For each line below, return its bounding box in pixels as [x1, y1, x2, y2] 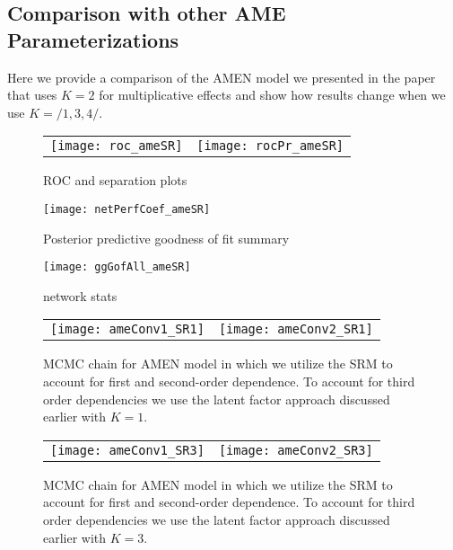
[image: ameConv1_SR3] [50, 442, 205, 457]
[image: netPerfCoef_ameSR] [43, 202, 211, 216]
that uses [7, 85, 57, 104]
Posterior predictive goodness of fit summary [43, 228, 290, 247]
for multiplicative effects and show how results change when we [99, 85, 446, 104]
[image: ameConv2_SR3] [218, 442, 373, 457]
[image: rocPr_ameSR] [196, 138, 344, 154]
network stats [43, 286, 118, 305]
